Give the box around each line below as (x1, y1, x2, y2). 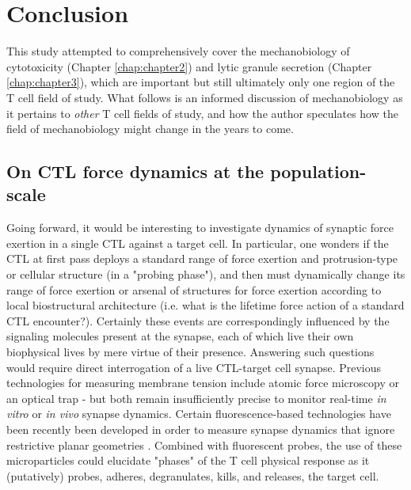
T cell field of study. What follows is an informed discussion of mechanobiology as (6, 89, 403, 105)
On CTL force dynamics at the (6, 159, 264, 184)
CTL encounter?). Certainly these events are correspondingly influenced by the (6, 312, 390, 329)
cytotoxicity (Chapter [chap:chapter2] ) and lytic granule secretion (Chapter (6, 58, 372, 74)
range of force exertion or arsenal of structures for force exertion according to (6, 281, 382, 298)
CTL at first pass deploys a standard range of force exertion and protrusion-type (6, 250, 398, 267)
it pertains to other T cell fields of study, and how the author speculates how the (6, 104, 398, 121)
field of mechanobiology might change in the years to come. (6, 120, 294, 137)
